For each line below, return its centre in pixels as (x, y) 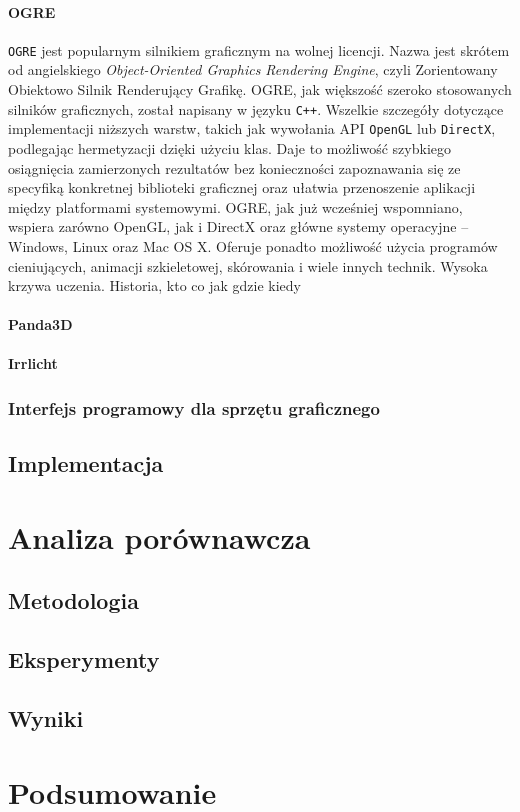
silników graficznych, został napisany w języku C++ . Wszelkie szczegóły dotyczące (256, 108)
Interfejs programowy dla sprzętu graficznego (194, 408)
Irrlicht (33, 363)
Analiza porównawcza (159, 536)
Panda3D (40, 324)
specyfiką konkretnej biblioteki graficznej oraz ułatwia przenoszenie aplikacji (242, 187)
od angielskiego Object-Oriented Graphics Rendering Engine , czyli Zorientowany (253, 69)
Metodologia (73, 600)
